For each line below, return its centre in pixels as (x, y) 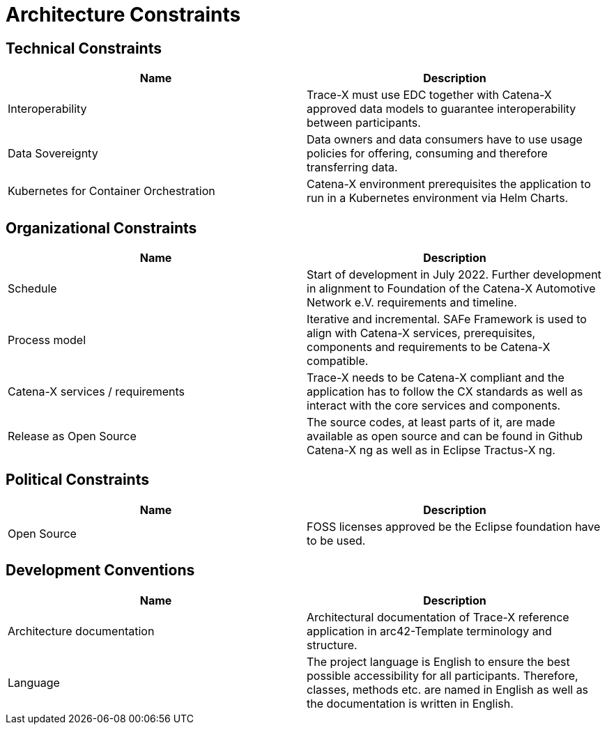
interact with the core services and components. (434, 406)
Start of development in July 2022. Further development (454, 275)
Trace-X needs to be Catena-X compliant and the (436, 378)
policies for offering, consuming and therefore (427, 154)
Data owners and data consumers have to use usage (445, 140)
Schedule (32, 289)
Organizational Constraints (101, 228)
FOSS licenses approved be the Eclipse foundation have (454, 526)
